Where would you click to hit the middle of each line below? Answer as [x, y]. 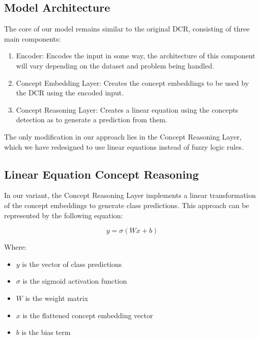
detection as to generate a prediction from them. [92, 120]
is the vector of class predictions [72, 264]
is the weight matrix [57, 298]
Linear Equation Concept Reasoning [102, 174]
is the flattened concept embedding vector [88, 315]
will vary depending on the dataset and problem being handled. [115, 65]
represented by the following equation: [64, 215]
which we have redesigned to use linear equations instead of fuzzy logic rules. [124, 146]
